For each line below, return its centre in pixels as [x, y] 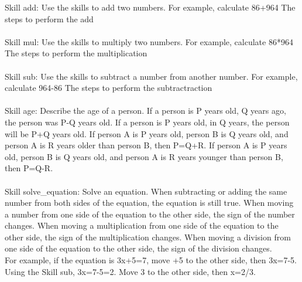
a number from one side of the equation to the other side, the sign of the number [150, 214]
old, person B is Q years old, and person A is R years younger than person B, [144, 156]
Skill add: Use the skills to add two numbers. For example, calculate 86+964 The [150, 7]
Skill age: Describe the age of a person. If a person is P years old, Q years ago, [145, 111]
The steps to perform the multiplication [76, 53]
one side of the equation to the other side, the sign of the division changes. [138, 248]
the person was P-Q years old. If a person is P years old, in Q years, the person [147, 122]
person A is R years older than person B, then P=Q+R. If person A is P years [146, 145]
